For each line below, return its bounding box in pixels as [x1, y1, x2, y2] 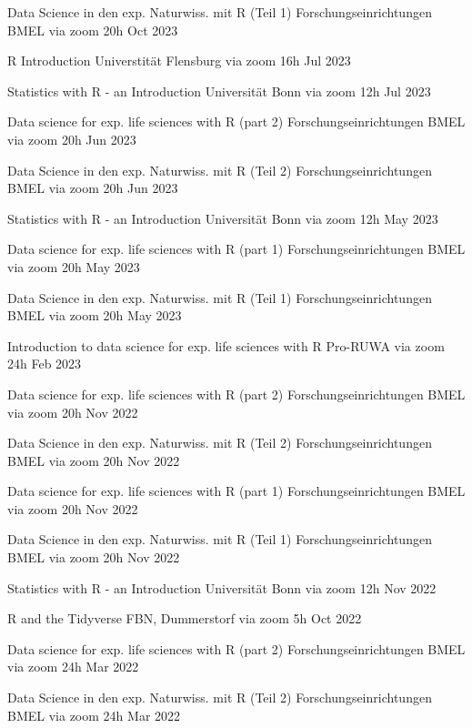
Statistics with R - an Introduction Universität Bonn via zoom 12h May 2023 [7, 208, 438, 227]
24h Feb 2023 [7, 354, 82, 373]
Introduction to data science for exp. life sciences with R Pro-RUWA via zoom [7, 336, 445, 355]
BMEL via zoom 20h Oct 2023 [7, 20, 178, 39]
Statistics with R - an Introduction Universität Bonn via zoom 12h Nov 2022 [7, 578, 437, 597]
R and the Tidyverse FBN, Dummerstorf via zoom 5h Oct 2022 [7, 609, 362, 628]
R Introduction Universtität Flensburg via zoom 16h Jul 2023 [7, 51, 351, 70]
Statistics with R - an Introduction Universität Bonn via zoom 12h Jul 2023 [7, 81, 431, 100]
